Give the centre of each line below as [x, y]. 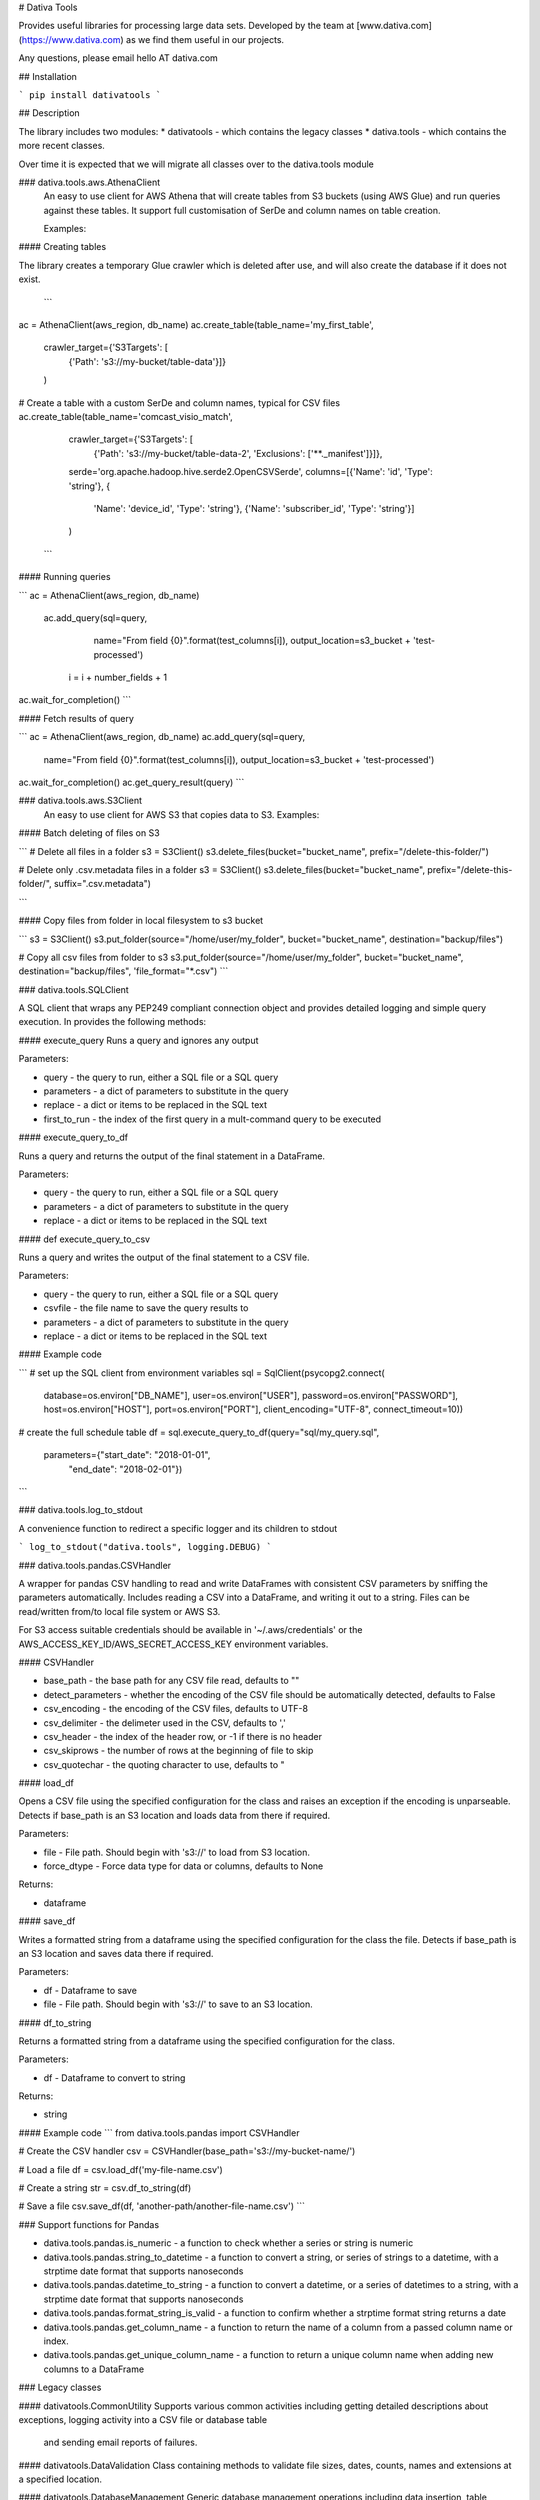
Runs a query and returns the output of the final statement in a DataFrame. [171, 1156]
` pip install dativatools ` [90, 94]
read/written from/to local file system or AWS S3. [119, 1611]
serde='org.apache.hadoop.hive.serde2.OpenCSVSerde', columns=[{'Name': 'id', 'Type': [251, 472]
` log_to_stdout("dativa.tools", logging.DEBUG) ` [145, 1547]
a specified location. [60, 2479]
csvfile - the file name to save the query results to [146, 1308]
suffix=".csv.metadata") [102, 884]
